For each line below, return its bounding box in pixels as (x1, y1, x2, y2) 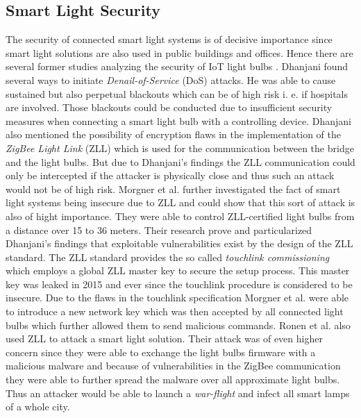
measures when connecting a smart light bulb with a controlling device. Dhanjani (6, 113, 351, 128)
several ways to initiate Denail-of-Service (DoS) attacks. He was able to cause (6, 72, 336, 87)
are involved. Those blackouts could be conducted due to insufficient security (6, 100, 333, 115)
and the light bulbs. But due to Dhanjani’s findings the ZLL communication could (6, 154, 355, 169)
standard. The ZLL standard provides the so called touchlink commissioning (6, 249, 330, 264)
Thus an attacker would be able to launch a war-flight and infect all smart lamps (6, 385, 350, 400)
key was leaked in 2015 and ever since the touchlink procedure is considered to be (6, 276, 353, 291)
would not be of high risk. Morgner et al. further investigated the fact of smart (6, 181, 341, 196)
